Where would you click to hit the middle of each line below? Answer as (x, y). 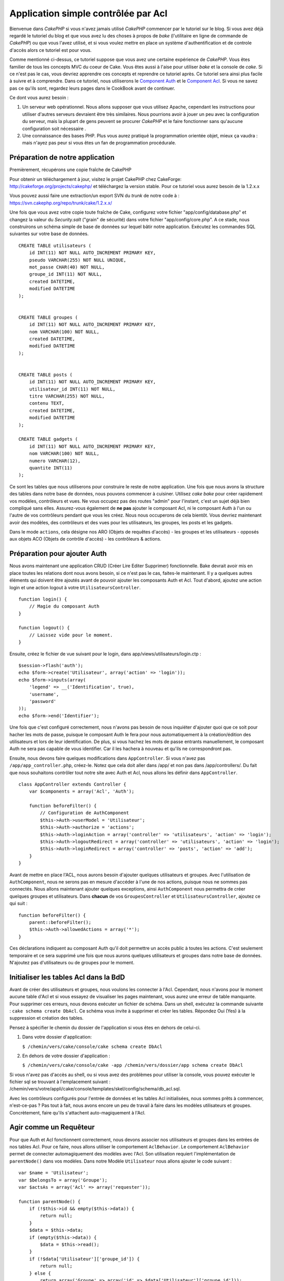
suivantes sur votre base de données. (49, 234)
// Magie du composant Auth (64, 606)
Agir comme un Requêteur (52, 1127)
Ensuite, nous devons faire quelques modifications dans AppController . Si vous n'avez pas (107, 758)
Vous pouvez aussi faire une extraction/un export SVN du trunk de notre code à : (94, 196)
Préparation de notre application (62, 158)
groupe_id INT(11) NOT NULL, (65, 274)
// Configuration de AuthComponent (85, 813)
